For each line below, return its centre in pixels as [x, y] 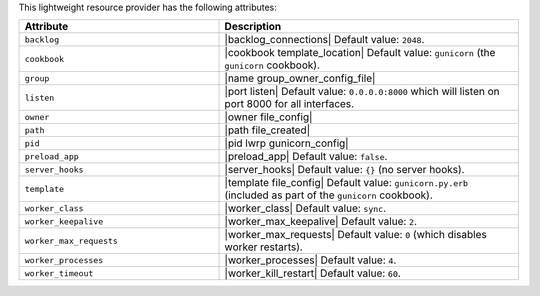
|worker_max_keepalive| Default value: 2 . [321, 222]
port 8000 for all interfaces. [289, 104]
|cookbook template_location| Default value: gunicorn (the [360, 53]
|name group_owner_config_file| [300, 78]
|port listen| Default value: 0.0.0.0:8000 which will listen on [362, 92]
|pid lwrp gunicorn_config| [286, 143]
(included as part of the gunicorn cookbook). [329, 195]
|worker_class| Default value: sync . [305, 208]
